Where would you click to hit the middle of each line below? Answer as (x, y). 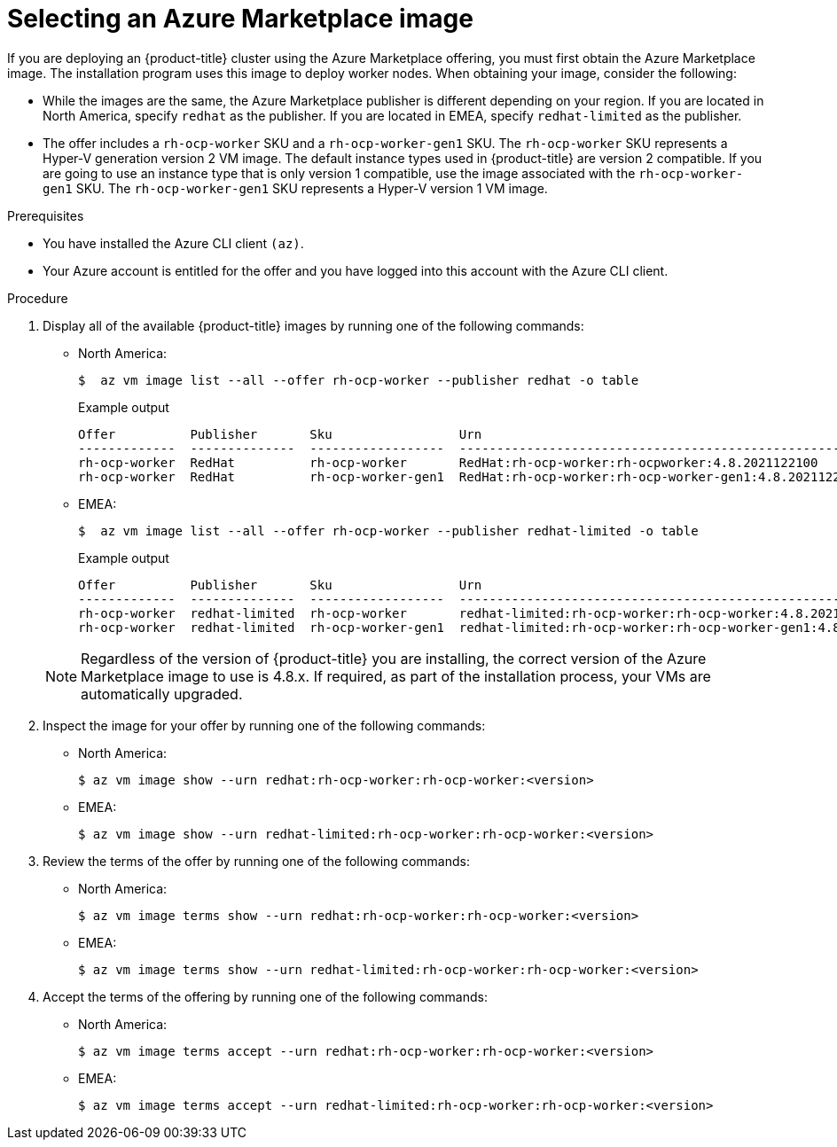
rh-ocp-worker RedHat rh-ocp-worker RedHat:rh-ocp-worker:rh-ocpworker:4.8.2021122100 (448, 462)
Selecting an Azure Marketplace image (240, 19)
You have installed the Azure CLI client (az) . (173, 243)
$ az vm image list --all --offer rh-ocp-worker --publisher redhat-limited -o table (388, 531)
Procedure (38, 298)
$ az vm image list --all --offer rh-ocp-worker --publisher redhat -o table (359, 380)
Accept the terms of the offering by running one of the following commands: (265, 996)
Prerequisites (46, 215)
